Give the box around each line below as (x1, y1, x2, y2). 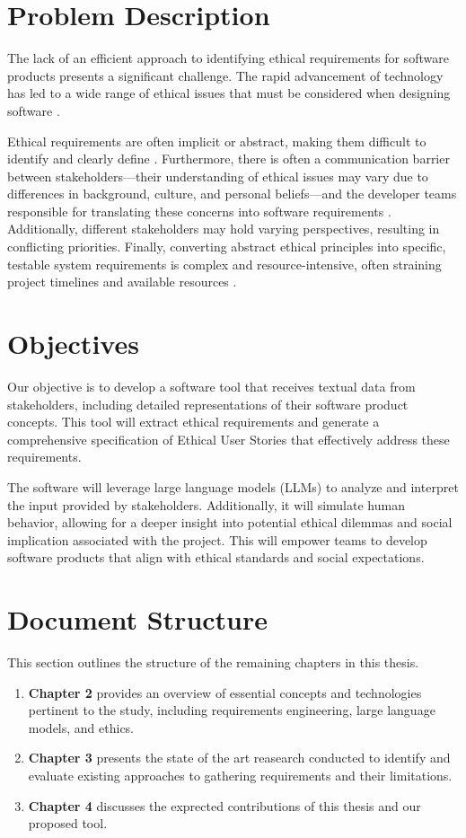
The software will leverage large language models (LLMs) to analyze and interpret (7, 477, 459, 496)
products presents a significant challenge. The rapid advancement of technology (7, 66, 444, 84)
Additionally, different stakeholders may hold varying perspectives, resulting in (7, 219, 440, 238)
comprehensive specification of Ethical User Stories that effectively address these (7, 429, 450, 448)
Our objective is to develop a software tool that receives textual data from (7, 376, 416, 395)
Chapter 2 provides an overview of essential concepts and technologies (28, 683, 422, 701)
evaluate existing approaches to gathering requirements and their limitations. (28, 766, 453, 784)
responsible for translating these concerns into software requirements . (7, 201, 391, 220)
